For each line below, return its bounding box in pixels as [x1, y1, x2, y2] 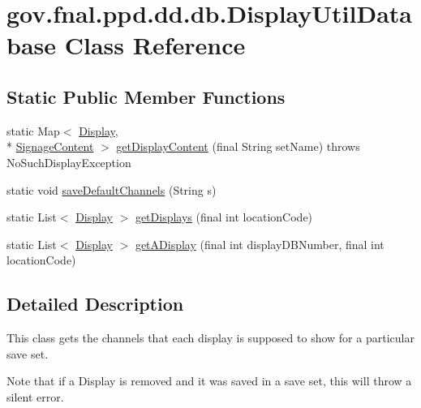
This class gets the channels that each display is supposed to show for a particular [6, 329, 415, 346]
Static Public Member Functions [6, 84, 286, 109]
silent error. [6, 388, 64, 405]
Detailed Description [6, 291, 184, 316]
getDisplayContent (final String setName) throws [116, 138, 360, 155]
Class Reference [64, 28, 246, 62]
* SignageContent [6, 138, 94, 155]
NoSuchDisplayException [6, 153, 131, 170]
